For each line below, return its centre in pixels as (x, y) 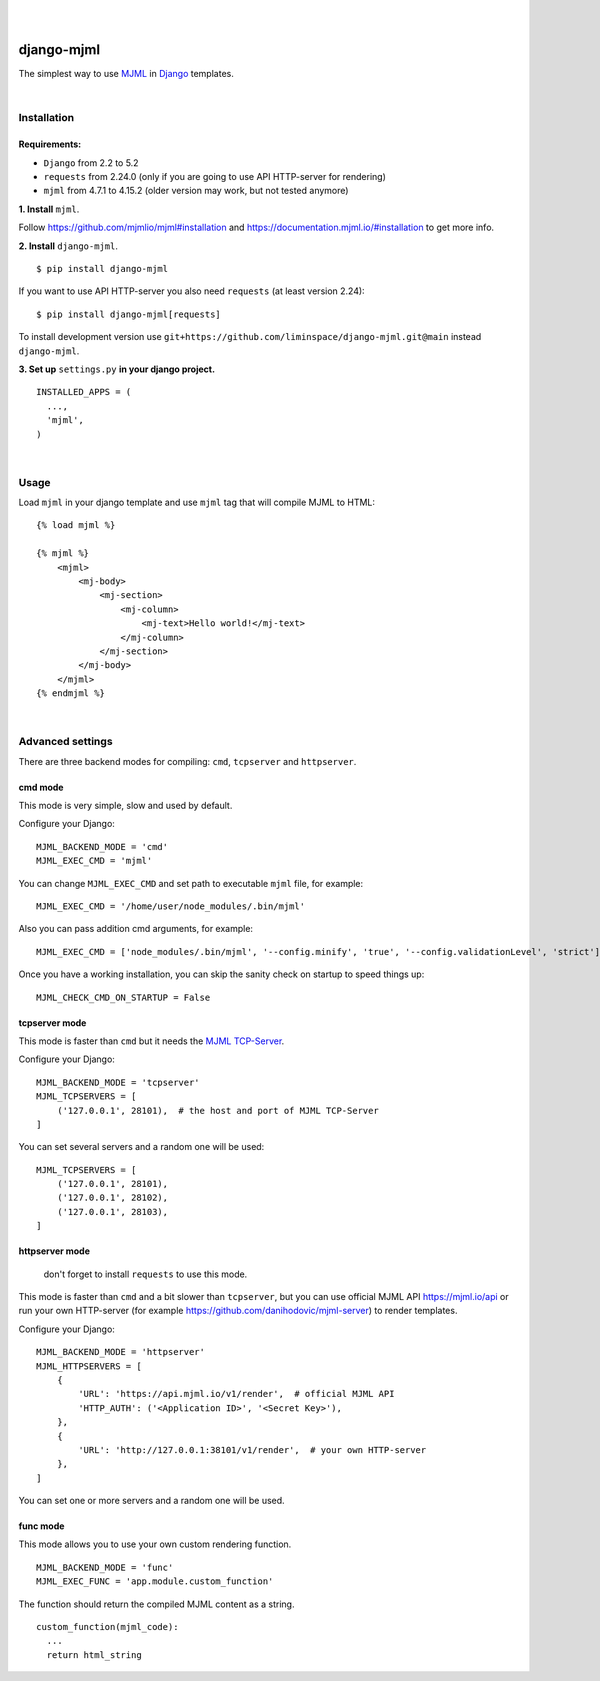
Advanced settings (66, 742)
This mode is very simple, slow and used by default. (125, 806)
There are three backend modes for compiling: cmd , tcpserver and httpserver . (187, 761)
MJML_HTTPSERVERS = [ (89, 1366)
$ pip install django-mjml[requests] (129, 314)
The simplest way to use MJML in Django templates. (126, 74)
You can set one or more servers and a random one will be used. (151, 1501)
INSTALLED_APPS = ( (84, 392)
